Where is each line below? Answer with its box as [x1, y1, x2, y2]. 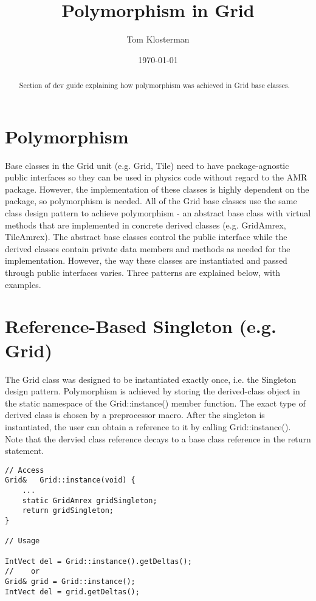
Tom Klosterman [126, 33, 190, 46]
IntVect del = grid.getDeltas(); [5, 587, 140, 596]
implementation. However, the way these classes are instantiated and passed [5, 254, 287, 267]
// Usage [5, 537, 40, 546]
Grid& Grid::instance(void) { [5, 476, 136, 485]
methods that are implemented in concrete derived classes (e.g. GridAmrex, [5, 218, 286, 231]
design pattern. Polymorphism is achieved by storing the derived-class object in [5, 385, 300, 397]
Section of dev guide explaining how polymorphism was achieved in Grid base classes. [19, 80, 290, 91]
